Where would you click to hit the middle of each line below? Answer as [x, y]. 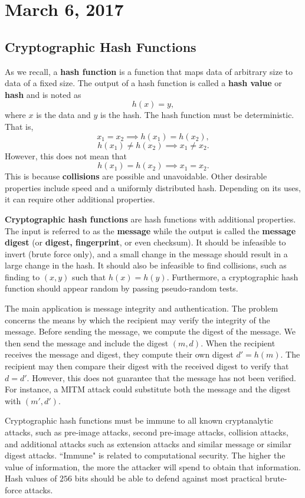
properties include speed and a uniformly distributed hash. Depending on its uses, [153, 187]
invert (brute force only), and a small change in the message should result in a [146, 253]
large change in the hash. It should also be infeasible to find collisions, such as [146, 265]
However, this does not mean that [66, 155]
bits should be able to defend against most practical [168, 478]
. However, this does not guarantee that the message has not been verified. [161, 377]
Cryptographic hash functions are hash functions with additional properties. [150, 219]
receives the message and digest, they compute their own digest [119, 354]
